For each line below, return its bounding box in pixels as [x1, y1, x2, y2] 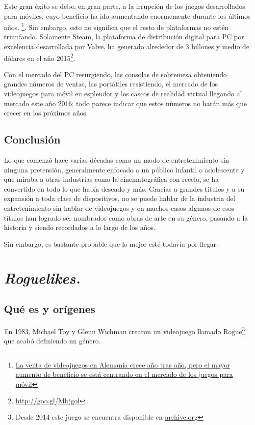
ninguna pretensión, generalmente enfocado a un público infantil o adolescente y [4, 164, 245, 174]
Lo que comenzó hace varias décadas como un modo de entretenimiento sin [4, 155, 229, 165]
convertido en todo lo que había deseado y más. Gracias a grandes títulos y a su [4, 183, 245, 194]
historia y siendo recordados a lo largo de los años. [4, 222, 155, 232]
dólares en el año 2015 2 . [4, 51, 76, 63]
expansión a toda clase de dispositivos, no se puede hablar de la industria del [4, 193, 235, 203]
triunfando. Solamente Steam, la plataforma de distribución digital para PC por [4, 31, 244, 42]
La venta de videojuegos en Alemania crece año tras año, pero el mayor [15, 359, 230, 369]
